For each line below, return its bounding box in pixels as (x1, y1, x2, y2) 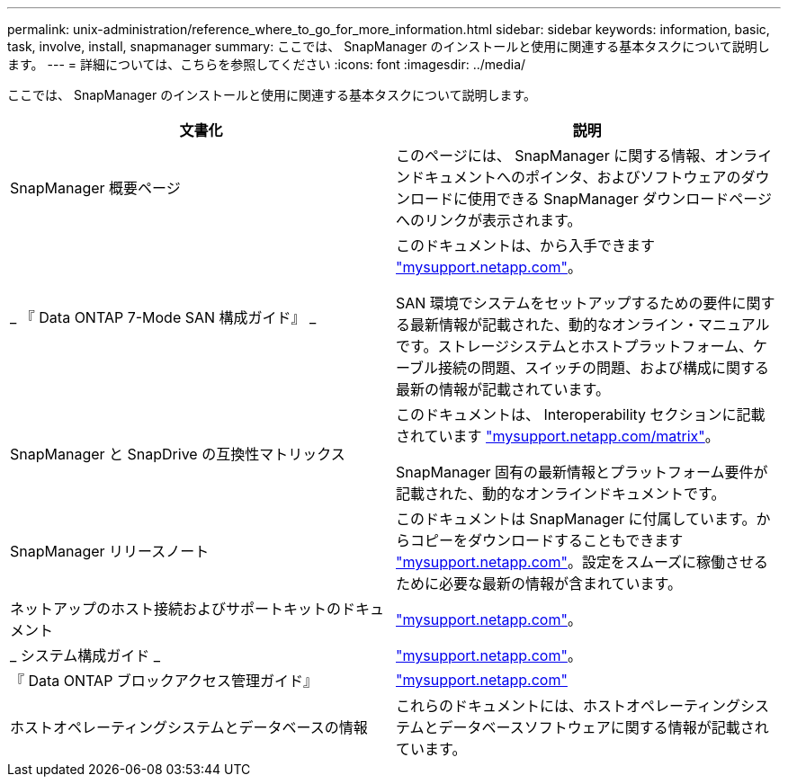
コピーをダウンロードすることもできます (410, 531, 684, 549)
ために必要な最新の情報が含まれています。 (396, 575, 682, 592)
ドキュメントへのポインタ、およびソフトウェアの (410, 168, 741, 186)
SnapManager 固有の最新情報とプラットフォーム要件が (396, 463, 768, 481)
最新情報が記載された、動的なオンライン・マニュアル (410, 316, 770, 334)
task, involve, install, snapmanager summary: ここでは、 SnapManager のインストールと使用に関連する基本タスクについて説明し (7, 39, 770, 54)
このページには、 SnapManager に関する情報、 (396, 147, 715, 165)
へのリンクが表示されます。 (396, 211, 582, 229)
